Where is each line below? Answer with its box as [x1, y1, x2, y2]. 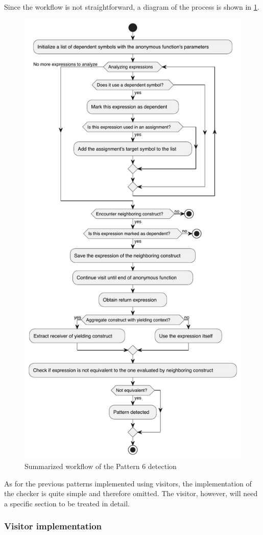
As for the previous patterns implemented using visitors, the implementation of [4, 478, 252, 488]
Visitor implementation [4, 520, 102, 532]
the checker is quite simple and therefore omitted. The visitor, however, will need [4, 488, 258, 499]
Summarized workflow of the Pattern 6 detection [25, 460, 177, 471]
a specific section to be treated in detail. [4, 498, 130, 508]
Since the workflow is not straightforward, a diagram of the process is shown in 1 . [4, 2, 259, 12]
